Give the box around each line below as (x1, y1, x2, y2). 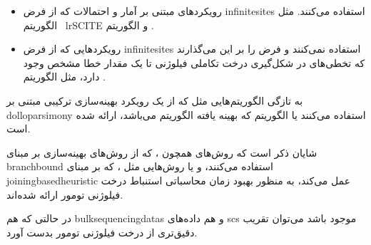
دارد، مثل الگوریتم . (23, 69, 106, 84)
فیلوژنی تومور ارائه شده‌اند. (6, 187, 123, 202)
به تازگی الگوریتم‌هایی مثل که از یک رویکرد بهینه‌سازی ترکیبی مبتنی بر (6, 93, 303, 108)
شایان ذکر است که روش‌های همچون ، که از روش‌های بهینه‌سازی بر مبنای (6, 145, 317, 160)
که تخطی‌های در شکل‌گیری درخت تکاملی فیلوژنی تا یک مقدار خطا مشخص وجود (23, 55, 365, 70)
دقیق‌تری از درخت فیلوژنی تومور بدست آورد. (6, 224, 198, 239)
